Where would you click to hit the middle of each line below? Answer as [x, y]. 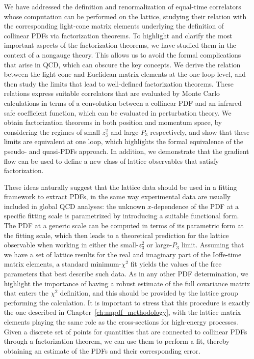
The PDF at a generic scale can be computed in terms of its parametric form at [124, 225]
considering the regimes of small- [53, 132]
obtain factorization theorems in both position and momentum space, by [113, 122]
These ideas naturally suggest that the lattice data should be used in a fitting [120, 187]
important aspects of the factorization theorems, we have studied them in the [120, 45]
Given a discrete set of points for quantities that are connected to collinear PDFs [126, 331]
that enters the [26, 293]
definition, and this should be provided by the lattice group [149, 293]
